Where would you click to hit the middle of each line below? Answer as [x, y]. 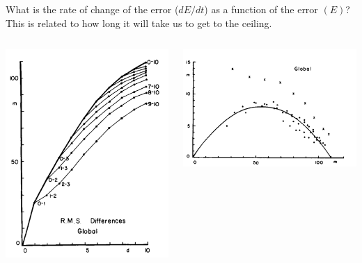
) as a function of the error [261, 9]
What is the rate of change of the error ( [92, 9]
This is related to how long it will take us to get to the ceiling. [139, 23]
